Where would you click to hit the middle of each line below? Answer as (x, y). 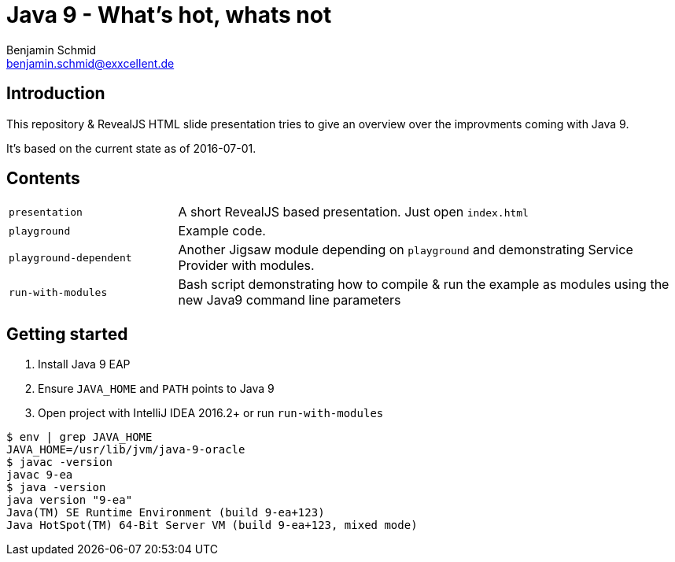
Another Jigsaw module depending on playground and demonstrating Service (406, 250)
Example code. (222, 231)
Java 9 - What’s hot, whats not (169, 15)
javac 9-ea (40, 475)
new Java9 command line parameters (290, 300)
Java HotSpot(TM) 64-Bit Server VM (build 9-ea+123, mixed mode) (212, 525)
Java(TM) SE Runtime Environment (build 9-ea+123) (166, 513)
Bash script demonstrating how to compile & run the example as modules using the (424, 285)
